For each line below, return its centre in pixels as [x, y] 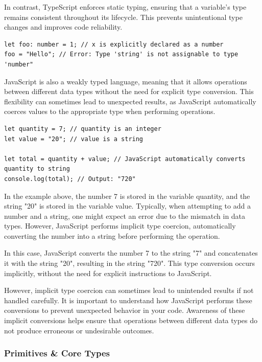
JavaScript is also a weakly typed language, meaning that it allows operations [126, 81]
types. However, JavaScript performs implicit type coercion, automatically [120, 226]
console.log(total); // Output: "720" [70, 179]
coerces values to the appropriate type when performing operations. [110, 111]
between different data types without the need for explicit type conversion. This [129, 91]
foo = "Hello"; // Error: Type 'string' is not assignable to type [121, 54]
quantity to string [37, 169]
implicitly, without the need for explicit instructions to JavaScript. [108, 273]
